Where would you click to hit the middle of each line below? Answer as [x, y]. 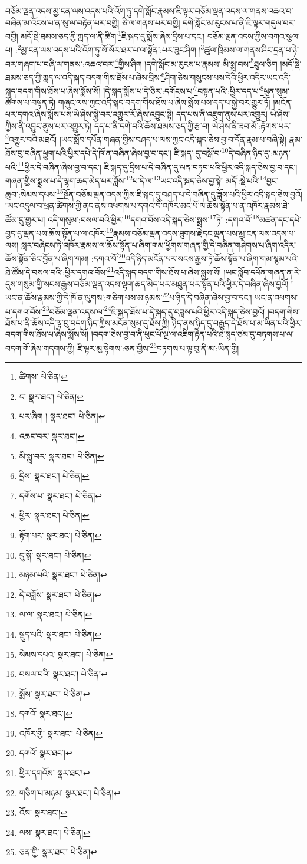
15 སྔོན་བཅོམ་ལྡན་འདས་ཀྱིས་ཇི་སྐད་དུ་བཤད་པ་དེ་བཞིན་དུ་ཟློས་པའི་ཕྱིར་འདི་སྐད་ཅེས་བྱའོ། [179, 193]
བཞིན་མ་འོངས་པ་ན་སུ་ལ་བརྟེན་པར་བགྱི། [62, 22]
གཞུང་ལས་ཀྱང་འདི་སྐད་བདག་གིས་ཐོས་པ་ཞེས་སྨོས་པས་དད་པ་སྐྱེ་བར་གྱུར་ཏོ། [164, 102]
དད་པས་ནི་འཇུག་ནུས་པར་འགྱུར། [222, 114]
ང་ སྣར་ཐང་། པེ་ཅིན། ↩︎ [51, 396]
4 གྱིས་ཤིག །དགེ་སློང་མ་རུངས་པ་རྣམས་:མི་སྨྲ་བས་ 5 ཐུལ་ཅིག [196, 63]
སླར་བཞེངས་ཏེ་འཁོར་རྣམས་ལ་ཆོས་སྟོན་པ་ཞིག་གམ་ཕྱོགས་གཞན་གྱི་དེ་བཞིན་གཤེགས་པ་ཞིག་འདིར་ [159, 244]
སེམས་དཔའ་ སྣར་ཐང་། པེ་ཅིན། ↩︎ [66, 654]
